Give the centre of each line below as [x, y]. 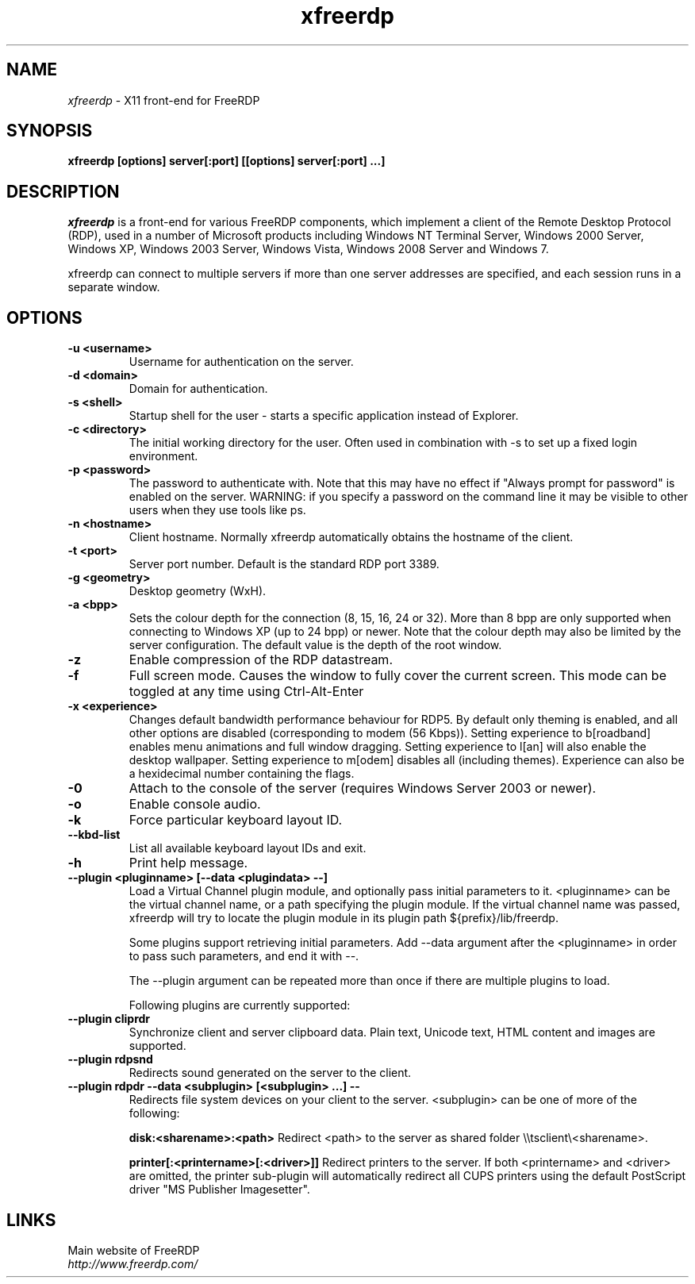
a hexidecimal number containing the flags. [242, 774]
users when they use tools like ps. [217, 510]
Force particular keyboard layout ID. [236, 820]
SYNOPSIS [50, 131]
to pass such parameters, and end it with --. [244, 956]
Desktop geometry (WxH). [198, 591]
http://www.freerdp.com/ [133, 1263]
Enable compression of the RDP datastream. [261, 660]
